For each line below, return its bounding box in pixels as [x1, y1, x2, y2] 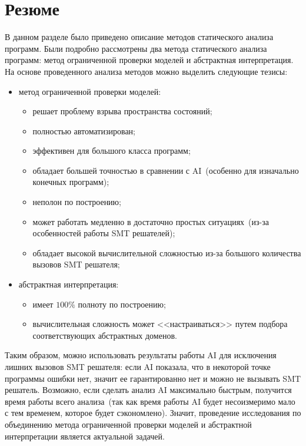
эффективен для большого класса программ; [32, 144, 191, 157]
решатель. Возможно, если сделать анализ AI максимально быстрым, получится [5, 384, 292, 396]
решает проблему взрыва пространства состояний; [32, 105, 212, 117]
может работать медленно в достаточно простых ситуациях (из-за [32, 215, 269, 227]
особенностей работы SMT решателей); [32, 227, 175, 239]
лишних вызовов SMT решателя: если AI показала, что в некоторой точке [5, 361, 271, 372]
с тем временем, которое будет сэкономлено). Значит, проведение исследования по [5, 407, 301, 419]
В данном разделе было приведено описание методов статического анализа [5, 31, 274, 43]
